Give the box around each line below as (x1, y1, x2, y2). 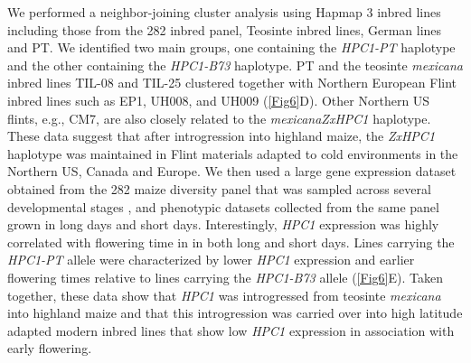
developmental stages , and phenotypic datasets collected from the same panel (7, 197, 439, 216)
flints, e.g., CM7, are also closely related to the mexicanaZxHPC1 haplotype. (7, 108, 431, 127)
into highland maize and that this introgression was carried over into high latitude (7, 303, 463, 322)
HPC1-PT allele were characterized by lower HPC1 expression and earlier (7, 250, 415, 269)
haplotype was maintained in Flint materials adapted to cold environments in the (7, 144, 458, 163)
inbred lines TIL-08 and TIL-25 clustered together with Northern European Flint (7, 73, 457, 92)
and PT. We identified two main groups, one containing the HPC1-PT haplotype (7, 38, 456, 57)
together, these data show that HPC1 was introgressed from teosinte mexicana (7, 285, 441, 304)
